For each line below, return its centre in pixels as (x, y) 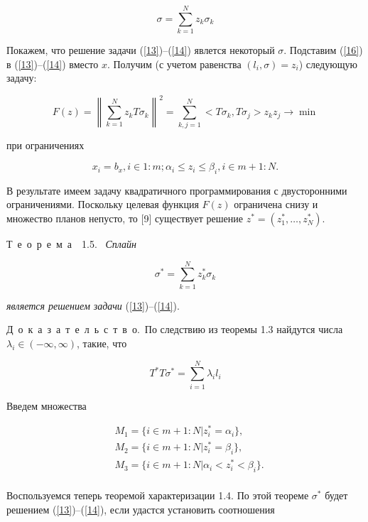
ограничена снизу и (276, 204)
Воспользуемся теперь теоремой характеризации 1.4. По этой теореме (158, 495)
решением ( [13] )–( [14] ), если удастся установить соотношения (141, 509)
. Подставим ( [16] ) (323, 50)
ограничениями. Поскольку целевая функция (103, 204)
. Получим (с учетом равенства (174, 64)
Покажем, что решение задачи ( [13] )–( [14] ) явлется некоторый (141, 50)
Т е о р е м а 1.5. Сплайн (72, 244)
